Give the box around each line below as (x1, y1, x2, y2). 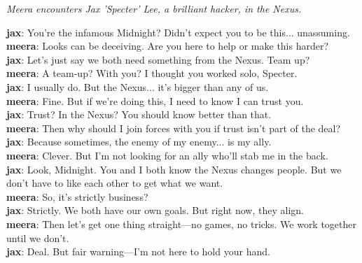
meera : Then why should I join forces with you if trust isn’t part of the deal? (6, 120, 341, 135)
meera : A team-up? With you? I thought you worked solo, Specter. (6, 66, 298, 80)
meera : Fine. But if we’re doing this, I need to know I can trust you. (6, 93, 304, 108)
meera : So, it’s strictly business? (6, 189, 148, 204)
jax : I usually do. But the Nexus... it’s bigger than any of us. (6, 79, 269, 94)
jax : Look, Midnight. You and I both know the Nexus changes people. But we (6, 162, 342, 176)
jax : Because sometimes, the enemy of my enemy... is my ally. (6, 134, 272, 149)
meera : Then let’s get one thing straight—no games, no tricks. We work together (6, 216, 357, 231)
